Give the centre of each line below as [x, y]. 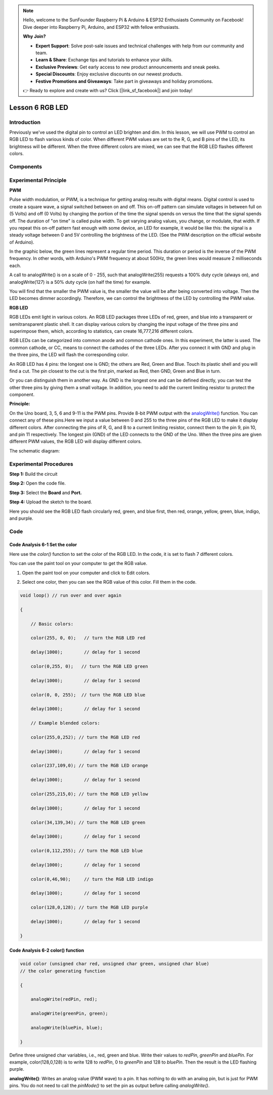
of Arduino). [22, 242]
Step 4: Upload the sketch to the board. [51, 502]
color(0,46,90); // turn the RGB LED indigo [92, 879]
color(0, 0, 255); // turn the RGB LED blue [88, 695]
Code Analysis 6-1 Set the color [43, 545]
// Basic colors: [52, 624]
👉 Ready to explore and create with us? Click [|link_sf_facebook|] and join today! [108, 90]
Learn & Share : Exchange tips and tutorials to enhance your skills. [104, 60]
